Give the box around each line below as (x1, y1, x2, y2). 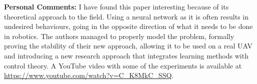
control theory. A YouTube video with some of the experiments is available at (4, 60, 242, 70)
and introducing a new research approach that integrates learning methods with (4, 50, 248, 60)
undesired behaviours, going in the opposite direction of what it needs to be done (4, 21, 253, 31)
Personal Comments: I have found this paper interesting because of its (4, 1, 229, 11)
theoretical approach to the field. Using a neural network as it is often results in (4, 11, 249, 21)
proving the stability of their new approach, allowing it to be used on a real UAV (4, 40, 252, 51)
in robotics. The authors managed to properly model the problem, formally (4, 30, 234, 41)
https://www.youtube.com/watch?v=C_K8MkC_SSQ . (4, 70, 174, 80)
